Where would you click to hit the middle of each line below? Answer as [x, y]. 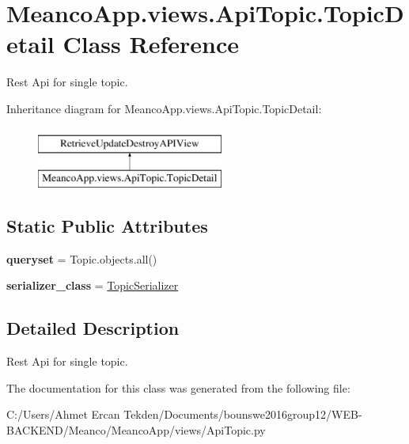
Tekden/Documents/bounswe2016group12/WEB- [243, 414]
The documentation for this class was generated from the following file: [178, 387]
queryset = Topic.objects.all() [82, 258]
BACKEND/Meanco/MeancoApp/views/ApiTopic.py [136, 430]
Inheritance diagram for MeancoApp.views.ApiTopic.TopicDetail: [164, 108]
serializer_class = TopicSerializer [93, 285]
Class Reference [151, 44]
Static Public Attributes [107, 226]
